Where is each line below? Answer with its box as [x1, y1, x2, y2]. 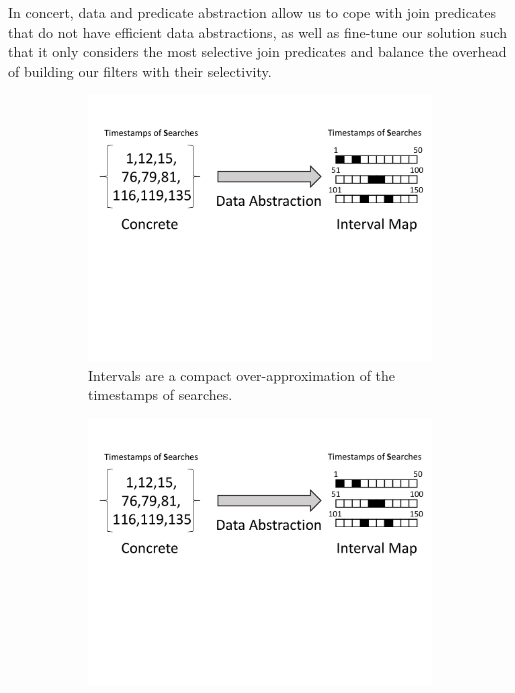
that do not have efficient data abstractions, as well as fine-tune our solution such [8, 21, 508, 42]
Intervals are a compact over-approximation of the [88, 364, 396, 385]
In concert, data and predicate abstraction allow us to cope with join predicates [8, 2, 497, 22]
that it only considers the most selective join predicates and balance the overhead [8, 41, 507, 62]
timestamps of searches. [88, 384, 233, 405]
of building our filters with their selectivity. [8, 60, 272, 81]
